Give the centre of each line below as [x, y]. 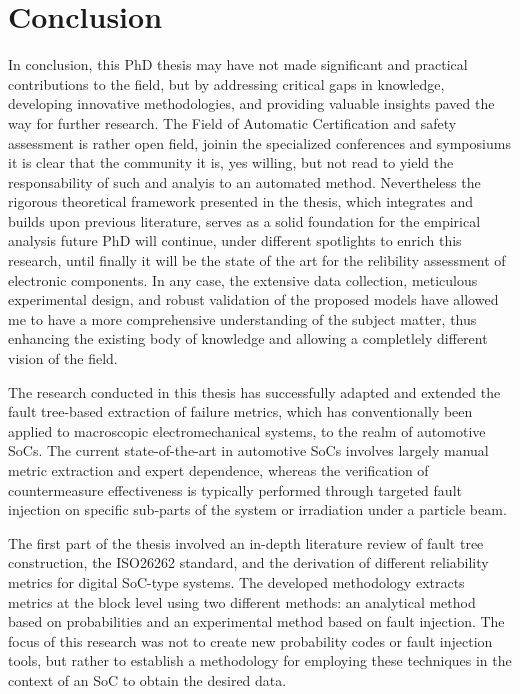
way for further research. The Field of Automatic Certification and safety [232, 122]
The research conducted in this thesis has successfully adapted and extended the [254, 391]
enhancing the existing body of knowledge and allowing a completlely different [248, 338]
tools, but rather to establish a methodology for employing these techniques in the [260, 660]
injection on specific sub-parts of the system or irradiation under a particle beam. [257, 509]
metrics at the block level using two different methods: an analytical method [242, 601]
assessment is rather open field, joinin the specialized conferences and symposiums [259, 142]
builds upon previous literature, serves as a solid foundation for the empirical [244, 220]
